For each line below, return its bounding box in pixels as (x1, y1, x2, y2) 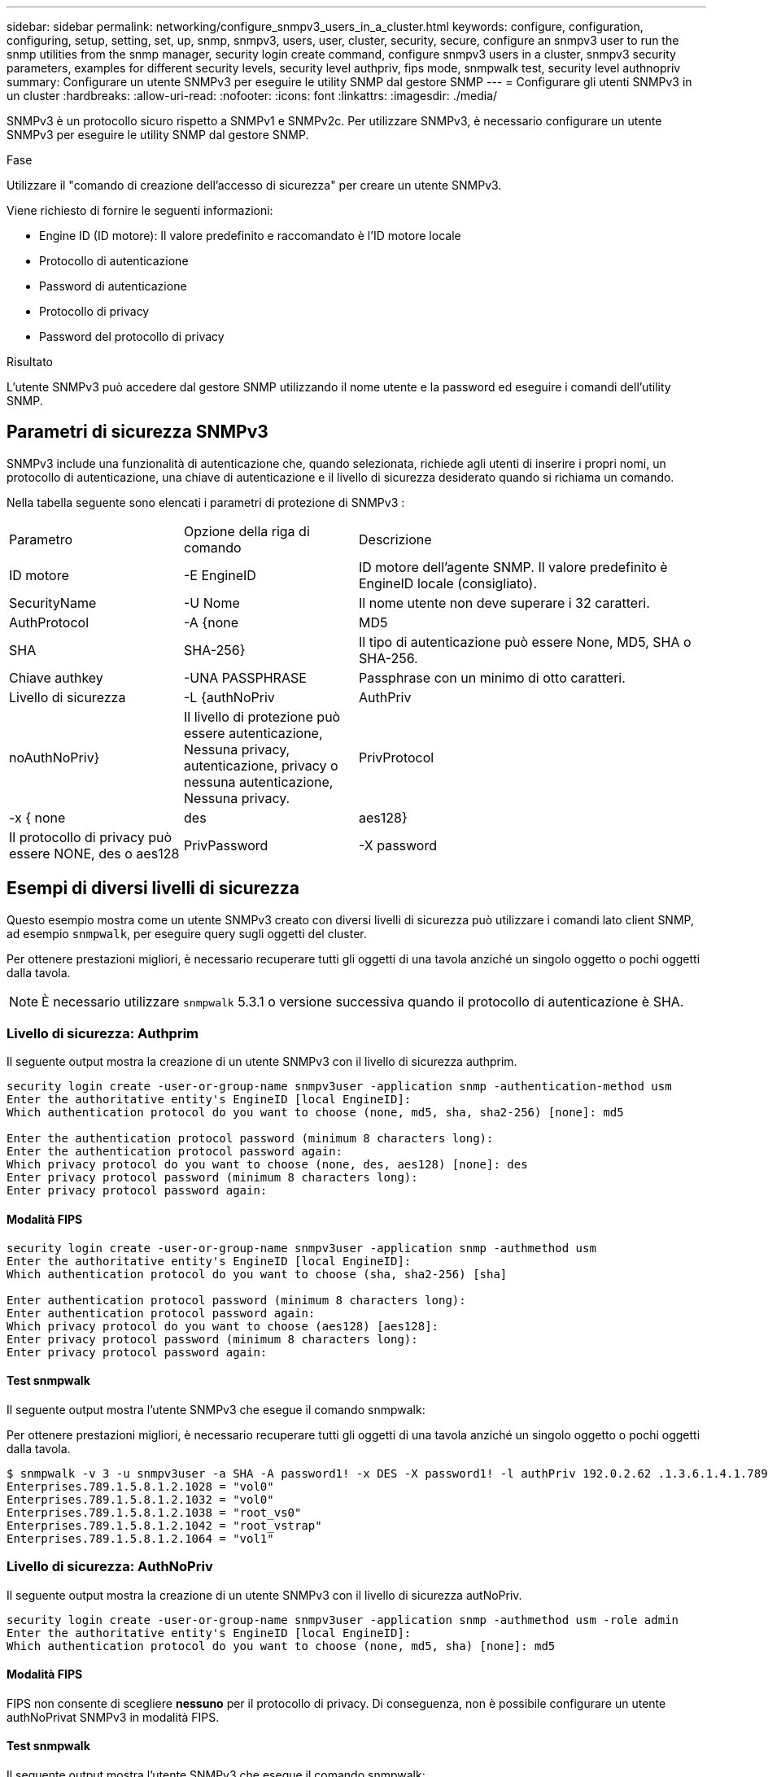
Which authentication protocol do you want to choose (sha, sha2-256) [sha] (7, 1267, 508, 1281)
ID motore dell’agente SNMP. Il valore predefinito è (359, 558, 668, 575)
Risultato (7, 355, 54, 369)
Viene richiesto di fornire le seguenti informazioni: (7, 203, 273, 217)
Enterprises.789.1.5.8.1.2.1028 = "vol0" (7, 1479, 274, 1493)
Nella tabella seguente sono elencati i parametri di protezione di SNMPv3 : (7, 495, 405, 509)
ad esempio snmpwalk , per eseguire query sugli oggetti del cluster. (7, 926, 367, 941)
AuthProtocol (9, 613, 89, 631)
